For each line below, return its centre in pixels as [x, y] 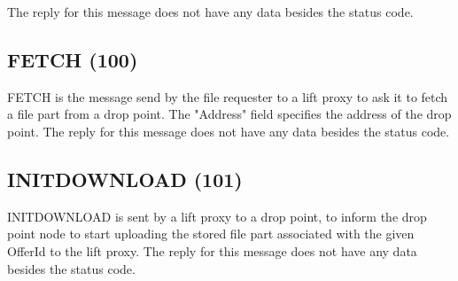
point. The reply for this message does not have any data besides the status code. [229, 131]
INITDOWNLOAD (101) [125, 179]
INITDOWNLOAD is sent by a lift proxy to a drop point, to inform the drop [217, 216]
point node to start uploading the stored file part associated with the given [211, 234]
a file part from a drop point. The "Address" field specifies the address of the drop [229, 114]
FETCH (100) [73, 59]
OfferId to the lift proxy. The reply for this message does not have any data [212, 250]
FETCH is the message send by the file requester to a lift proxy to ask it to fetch [228, 96]
